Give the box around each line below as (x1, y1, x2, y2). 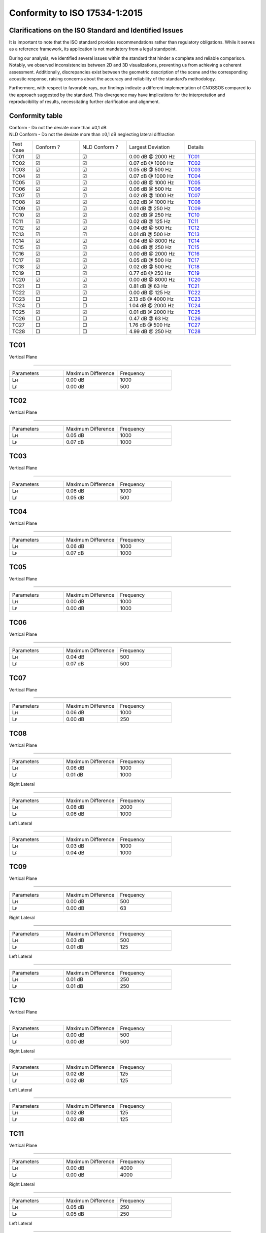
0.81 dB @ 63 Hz (129, 283, 168, 290)
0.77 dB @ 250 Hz (129, 269, 171, 276)
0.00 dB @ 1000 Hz (129, 179, 174, 186)
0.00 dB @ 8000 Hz (129, 276, 175, 283)
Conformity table (9, 111, 63, 120)
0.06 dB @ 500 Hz (129, 185, 172, 192)
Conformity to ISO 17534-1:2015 (9, 7, 143, 18)
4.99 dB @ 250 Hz (129, 328, 172, 335)
